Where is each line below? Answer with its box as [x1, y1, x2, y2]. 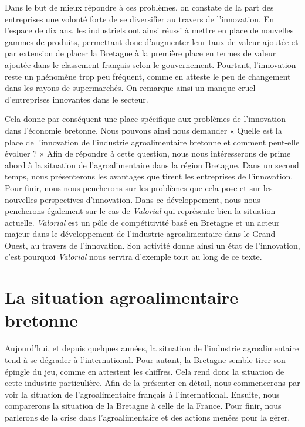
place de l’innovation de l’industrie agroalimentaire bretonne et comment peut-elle [5, 135, 300, 148]
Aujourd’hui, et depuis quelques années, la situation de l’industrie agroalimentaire [5, 342, 299, 354]
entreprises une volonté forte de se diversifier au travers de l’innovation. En [5, 12, 274, 25]
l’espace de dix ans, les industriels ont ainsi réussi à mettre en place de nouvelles [5, 24, 294, 36]
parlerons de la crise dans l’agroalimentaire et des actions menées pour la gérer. [5, 411, 290, 423]
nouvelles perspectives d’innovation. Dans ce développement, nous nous [5, 193, 260, 205]
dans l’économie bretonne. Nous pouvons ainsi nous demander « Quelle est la [5, 124, 282, 136]
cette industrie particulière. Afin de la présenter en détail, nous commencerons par [5, 377, 300, 389]
